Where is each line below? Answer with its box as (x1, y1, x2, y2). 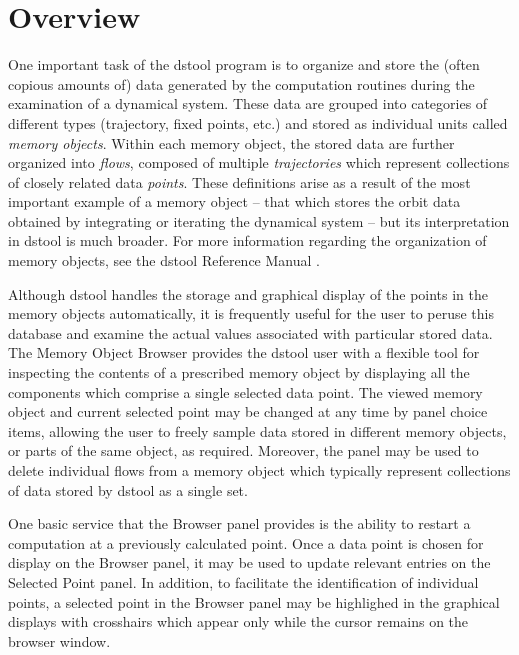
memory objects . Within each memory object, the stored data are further (8, 132, 455, 153)
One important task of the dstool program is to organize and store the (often (8, 54, 480, 75)
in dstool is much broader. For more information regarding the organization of (8, 230, 487, 251)
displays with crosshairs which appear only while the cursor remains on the (8, 611, 469, 632)
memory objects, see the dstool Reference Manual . (8, 250, 320, 271)
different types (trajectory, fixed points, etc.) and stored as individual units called (8, 112, 508, 133)
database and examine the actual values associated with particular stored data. (8, 322, 493, 343)
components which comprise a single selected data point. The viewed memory (8, 381, 483, 402)
